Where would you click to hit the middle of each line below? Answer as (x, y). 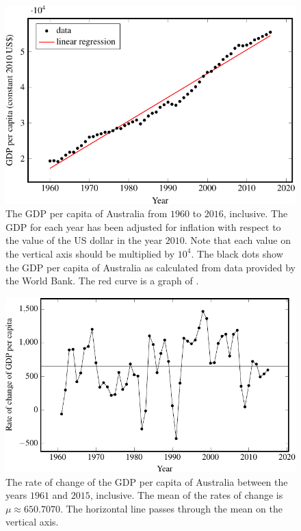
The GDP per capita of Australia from (87, 213)
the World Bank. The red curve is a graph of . (102, 281)
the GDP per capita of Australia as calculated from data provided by (150, 267)
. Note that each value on (237, 240)
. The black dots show (237, 253)
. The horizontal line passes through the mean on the (171, 508)
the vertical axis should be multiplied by (90, 253)
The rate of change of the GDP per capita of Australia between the (147, 481)
